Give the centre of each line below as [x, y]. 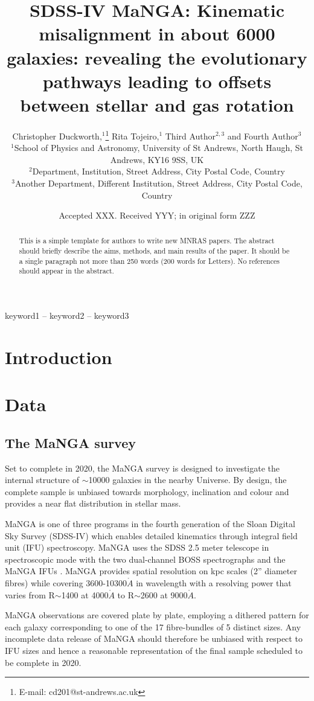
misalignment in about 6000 [157, 34]
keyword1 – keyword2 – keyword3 [67, 315]
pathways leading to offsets [157, 81]
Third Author [191, 136]
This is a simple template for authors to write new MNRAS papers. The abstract [147, 241]
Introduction [59, 357]
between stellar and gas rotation [157, 104]
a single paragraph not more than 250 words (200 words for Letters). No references [149, 261]
